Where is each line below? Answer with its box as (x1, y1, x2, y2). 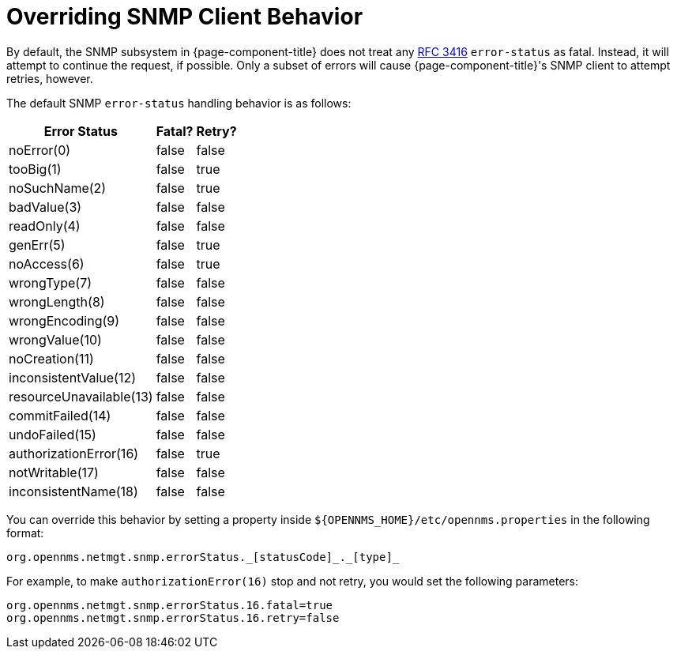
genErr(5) (9, 236, 66, 253)
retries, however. (6, 71, 93, 85)
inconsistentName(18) (9, 483, 138, 499)
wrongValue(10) (9, 331, 102, 348)
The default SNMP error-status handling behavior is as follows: (6, 96, 352, 110)
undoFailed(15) (9, 426, 96, 442)
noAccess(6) (9, 255, 85, 272)
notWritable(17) (9, 464, 99, 480)
